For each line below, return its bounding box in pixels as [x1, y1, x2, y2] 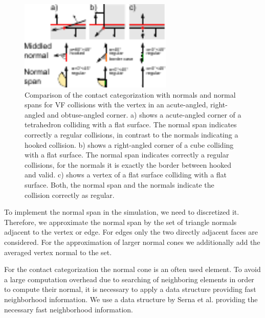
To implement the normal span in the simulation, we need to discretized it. [4, 207, 239, 217]
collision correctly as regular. [25, 189, 115, 200]
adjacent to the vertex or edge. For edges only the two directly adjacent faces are [4, 226, 258, 237]
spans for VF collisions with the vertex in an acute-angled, [25, 99, 208, 110]
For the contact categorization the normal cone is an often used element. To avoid [4, 264, 261, 275]
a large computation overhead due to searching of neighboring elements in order [4, 274, 254, 284]
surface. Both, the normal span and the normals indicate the [25, 179, 214, 190]
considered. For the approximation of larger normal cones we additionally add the [4, 236, 260, 247]
